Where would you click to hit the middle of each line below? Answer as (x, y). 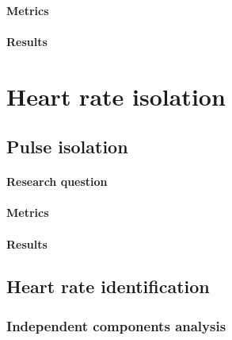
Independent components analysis (116, 325)
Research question (57, 182)
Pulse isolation (67, 147)
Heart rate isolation (116, 96)
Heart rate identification (108, 286)
